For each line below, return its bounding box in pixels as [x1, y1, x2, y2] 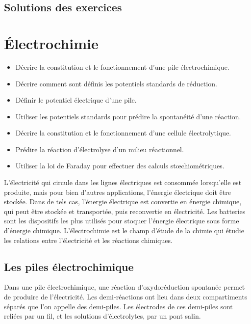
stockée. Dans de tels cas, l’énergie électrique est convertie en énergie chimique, [4, 196, 242, 207]
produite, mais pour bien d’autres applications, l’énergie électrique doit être [4, 187, 231, 197]
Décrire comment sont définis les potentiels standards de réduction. [15, 78, 217, 88]
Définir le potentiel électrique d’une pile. [15, 95, 137, 105]
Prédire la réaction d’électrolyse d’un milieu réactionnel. [15, 144, 184, 154]
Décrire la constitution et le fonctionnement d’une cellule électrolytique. [15, 128, 231, 138]
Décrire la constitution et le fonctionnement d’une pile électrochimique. [15, 61, 229, 72]
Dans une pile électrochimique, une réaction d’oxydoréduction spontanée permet [4, 282, 245, 292]
